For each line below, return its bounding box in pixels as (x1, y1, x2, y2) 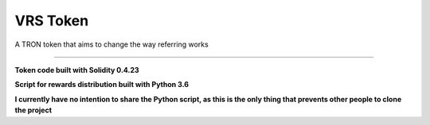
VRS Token (14, 12, 89, 29)
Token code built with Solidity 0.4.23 (14, 65, 139, 74)
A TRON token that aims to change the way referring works (14, 40, 209, 49)
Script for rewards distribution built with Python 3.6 (14, 80, 190, 89)
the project (14, 105, 52, 115)
